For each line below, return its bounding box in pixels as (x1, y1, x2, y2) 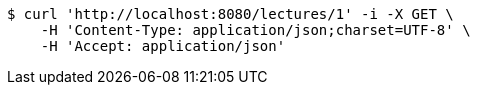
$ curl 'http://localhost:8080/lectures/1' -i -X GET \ (7, 6, 454, 22)
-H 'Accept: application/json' (40, 38, 286, 54)
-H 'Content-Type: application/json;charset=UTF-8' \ (40, 22, 471, 38)
